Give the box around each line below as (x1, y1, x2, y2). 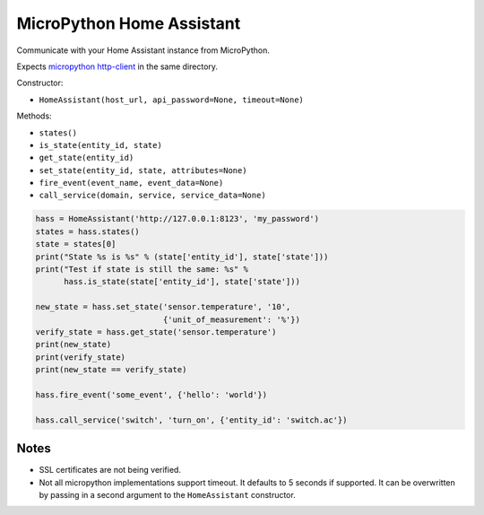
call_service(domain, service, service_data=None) (39, 190, 266, 201)
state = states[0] (35, 239, 117, 249)
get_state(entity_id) (39, 153, 134, 163)
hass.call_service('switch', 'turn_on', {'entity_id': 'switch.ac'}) (35, 415, 348, 425)
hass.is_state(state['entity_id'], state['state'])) (64, 276, 300, 287)
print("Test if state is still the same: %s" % (35, 265, 248, 274)
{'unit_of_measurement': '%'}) (162, 314, 300, 325)
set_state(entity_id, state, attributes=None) (39, 165, 247, 175)
